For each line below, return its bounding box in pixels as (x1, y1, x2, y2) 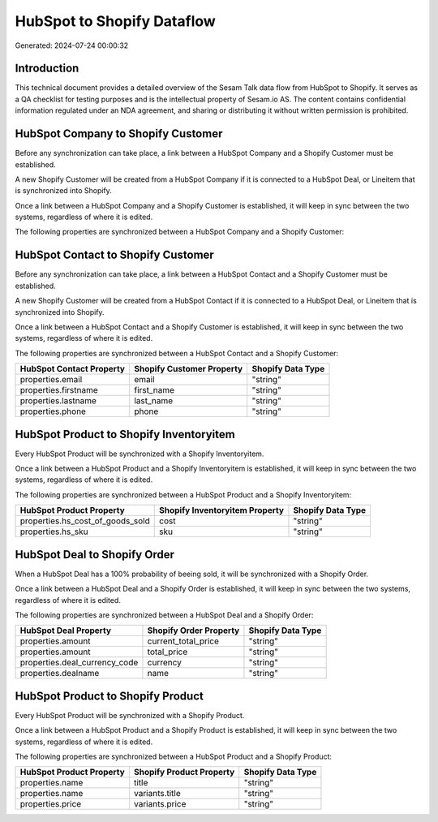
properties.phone (19, 406, 87, 417)
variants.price (134, 798, 187, 810)
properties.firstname (19, 385, 99, 396)
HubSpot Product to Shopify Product (15, 689, 204, 703)
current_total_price (147, 635, 219, 647)
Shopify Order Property (147, 625, 240, 636)
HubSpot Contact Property (19, 364, 126, 375)
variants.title (134, 788, 182, 799)
